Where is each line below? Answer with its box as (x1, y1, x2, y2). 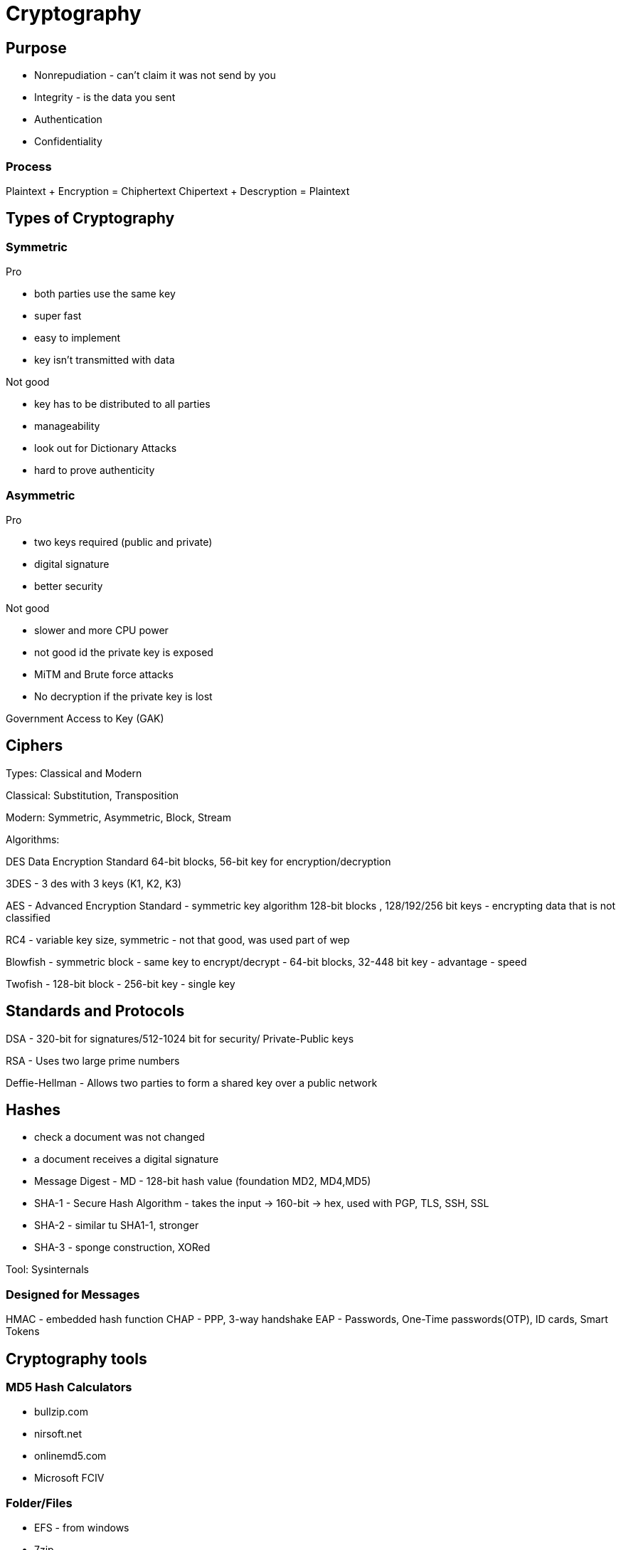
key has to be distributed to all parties (34, 398, 211, 411)
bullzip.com (34, 1406, 89, 1418)
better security (34, 579, 103, 592)
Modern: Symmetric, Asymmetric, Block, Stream (6, 811, 231, 823)
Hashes (6, 1101, 60, 1119)
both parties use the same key (34, 288, 176, 300)
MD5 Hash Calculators (6, 1380, 132, 1395)
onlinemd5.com (34, 1450, 107, 1462)
